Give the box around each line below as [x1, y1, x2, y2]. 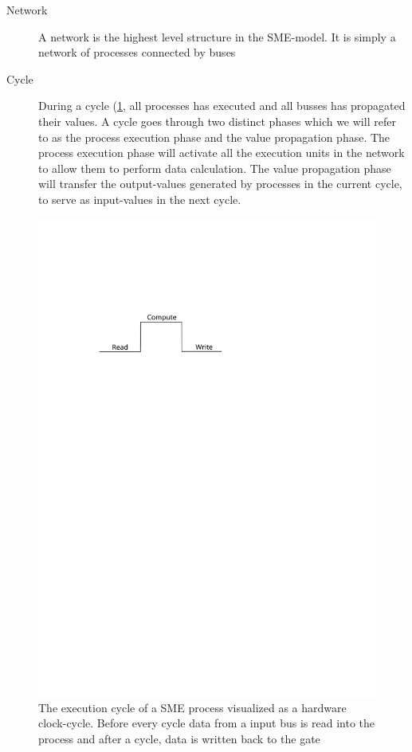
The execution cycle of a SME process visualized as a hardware [38, 699, 347, 715]
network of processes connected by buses [38, 44, 236, 61]
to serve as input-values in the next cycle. [38, 190, 241, 207]
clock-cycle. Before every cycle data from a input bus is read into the [38, 715, 375, 731]
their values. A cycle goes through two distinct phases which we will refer [38, 112, 396, 129]
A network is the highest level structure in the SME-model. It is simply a [38, 28, 396, 45]
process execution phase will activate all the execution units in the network [38, 144, 405, 161]
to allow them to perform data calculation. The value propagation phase [38, 159, 391, 176]
